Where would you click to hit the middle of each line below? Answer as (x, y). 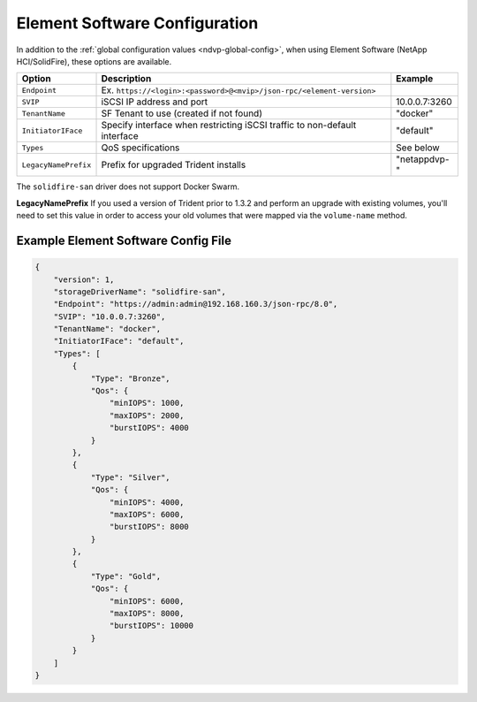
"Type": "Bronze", (131, 378)
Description (126, 79)
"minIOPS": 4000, (147, 502)
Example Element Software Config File (124, 240)
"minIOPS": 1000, (147, 403)
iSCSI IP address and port (155, 102)
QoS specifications (140, 148)
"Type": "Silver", (131, 477)
